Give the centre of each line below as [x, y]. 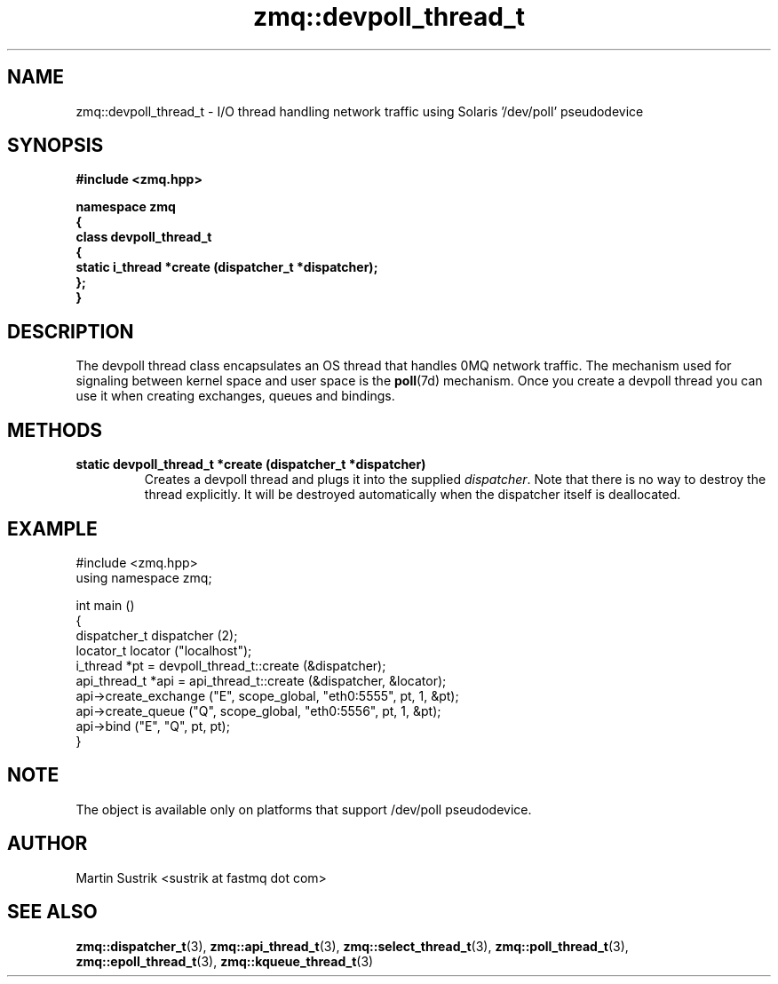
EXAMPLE [52, 528]
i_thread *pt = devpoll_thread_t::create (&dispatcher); [231, 665]
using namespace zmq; [144, 577]
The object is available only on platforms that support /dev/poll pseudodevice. [304, 809]
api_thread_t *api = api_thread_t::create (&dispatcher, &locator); [261, 680]
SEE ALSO [52, 912]
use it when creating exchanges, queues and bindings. [235, 396]
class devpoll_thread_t [144, 237]
